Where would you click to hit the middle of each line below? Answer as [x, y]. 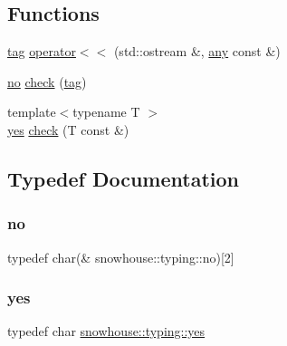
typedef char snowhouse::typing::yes [106, 331]
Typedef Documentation [123, 178]
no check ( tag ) [47, 81]
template [32, 112]
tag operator [42, 51]
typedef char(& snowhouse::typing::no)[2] [121, 257]
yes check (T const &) [68, 129]
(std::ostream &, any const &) [197, 51]
